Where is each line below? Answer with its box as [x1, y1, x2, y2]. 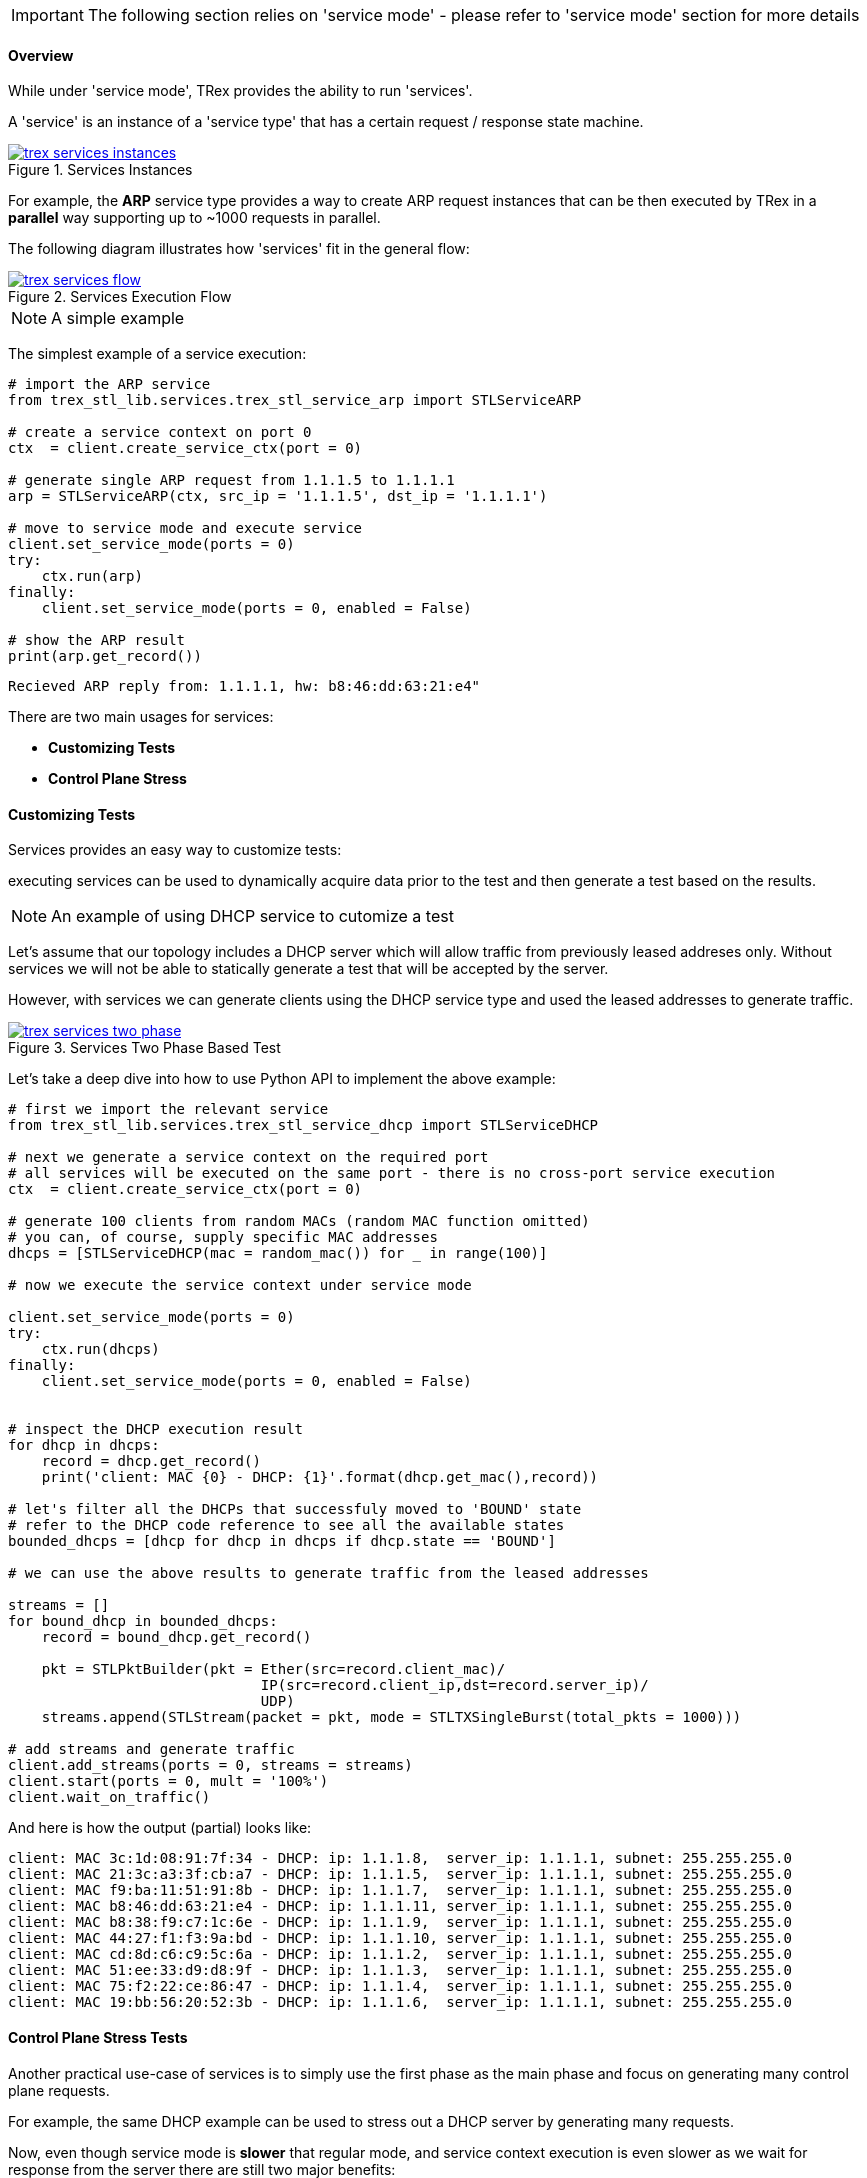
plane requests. [8, 2081, 110, 2099]
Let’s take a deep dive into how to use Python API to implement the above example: [8, 1070, 556, 1088]
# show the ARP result [8, 632, 186, 649]
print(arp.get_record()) [8, 648, 202, 665]
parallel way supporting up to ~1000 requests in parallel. [8, 209, 381, 227]
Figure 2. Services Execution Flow [8, 288, 232, 306]
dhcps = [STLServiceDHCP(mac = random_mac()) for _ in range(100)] [8, 1245, 548, 1262]
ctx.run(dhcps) [41, 1341, 160, 1358]
